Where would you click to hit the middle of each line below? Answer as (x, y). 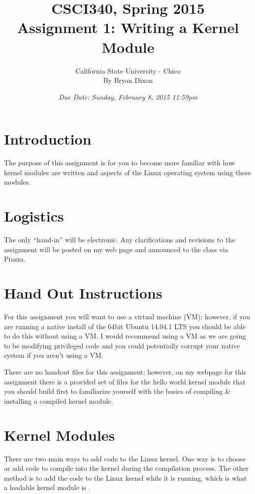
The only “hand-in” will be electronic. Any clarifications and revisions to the (120, 240)
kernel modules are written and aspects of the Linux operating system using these (127, 172)
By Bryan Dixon (128, 80)
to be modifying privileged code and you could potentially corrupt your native (122, 345)
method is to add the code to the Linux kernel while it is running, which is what (126, 477)
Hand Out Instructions (83, 293)
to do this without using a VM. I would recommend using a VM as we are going (125, 336)
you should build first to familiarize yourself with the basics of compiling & (117, 391)
